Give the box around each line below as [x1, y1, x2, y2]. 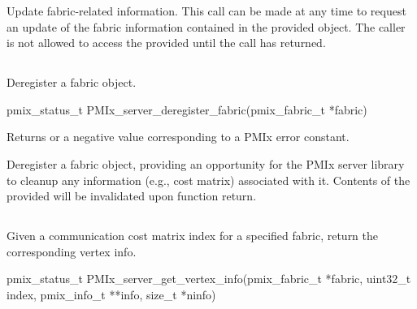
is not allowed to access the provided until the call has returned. [7, 34, 326, 51]
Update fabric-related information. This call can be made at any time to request [7, 2, 406, 19]
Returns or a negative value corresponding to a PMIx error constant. [7, 128, 350, 145]
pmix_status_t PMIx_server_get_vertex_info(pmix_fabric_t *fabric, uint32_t [7, 270, 411, 287]
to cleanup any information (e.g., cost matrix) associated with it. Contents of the [7, 171, 410, 188]
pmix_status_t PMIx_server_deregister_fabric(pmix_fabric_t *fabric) [7, 101, 367, 118]
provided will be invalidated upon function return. [7, 187, 257, 204]
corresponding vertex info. [7, 242, 137, 260]
